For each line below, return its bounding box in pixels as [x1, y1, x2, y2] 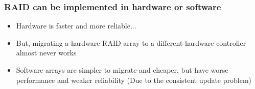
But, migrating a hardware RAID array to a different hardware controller [16, 37, 246, 48]
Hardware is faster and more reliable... [16, 20, 136, 31]
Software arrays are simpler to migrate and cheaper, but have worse [16, 65, 228, 75]
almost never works [16, 47, 77, 58]
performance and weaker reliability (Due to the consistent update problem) [16, 74, 252, 85]
